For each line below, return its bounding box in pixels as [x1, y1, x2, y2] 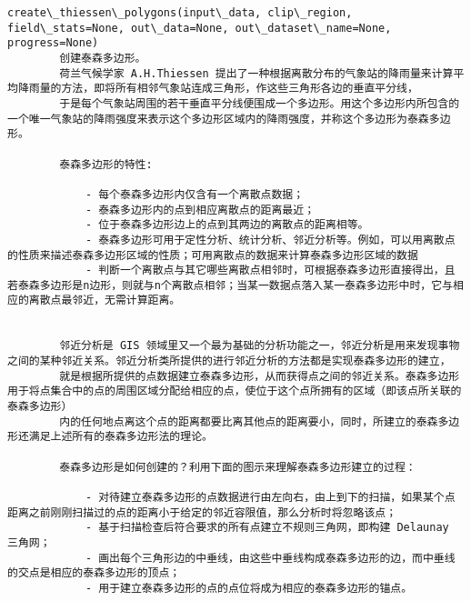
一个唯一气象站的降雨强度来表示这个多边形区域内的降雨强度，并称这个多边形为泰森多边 [7, 112, 451, 125]
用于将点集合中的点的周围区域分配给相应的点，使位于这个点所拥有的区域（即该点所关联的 [7, 385, 462, 398]
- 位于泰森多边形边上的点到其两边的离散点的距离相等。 [85, 218, 369, 232]
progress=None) [7, 36, 99, 50]
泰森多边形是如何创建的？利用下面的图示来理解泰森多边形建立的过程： [59, 460, 416, 474]
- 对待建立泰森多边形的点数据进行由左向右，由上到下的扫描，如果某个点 [85, 491, 456, 504]
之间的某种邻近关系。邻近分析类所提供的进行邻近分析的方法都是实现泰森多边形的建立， [7, 355, 451, 368]
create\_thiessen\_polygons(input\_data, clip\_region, [7, 6, 353, 19]
